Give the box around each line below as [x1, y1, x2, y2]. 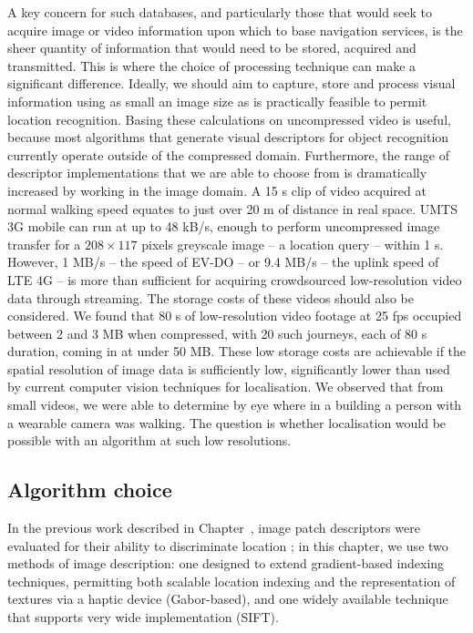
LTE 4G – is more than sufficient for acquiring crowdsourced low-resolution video [7, 270, 462, 289]
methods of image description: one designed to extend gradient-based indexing [7, 554, 445, 573]
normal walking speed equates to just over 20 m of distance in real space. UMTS [7, 199, 458, 218]
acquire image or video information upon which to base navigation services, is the [7, 20, 463, 39]
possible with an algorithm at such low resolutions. [7, 431, 292, 450]
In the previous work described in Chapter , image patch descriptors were [7, 518, 420, 537]
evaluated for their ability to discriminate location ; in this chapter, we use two [7, 536, 448, 555]
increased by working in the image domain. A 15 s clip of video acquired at [7, 180, 427, 199]
